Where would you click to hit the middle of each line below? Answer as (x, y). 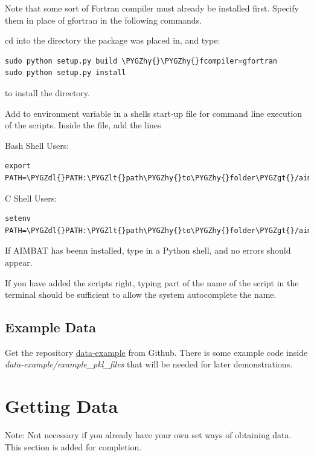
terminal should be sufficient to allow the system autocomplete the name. (141, 294)
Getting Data (62, 406)
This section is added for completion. (73, 446)
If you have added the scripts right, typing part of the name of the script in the (152, 282)
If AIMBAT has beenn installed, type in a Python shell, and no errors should (148, 250)
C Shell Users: (31, 198)
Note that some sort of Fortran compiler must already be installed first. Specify (152, 8)
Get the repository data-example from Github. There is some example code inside (156, 352)
